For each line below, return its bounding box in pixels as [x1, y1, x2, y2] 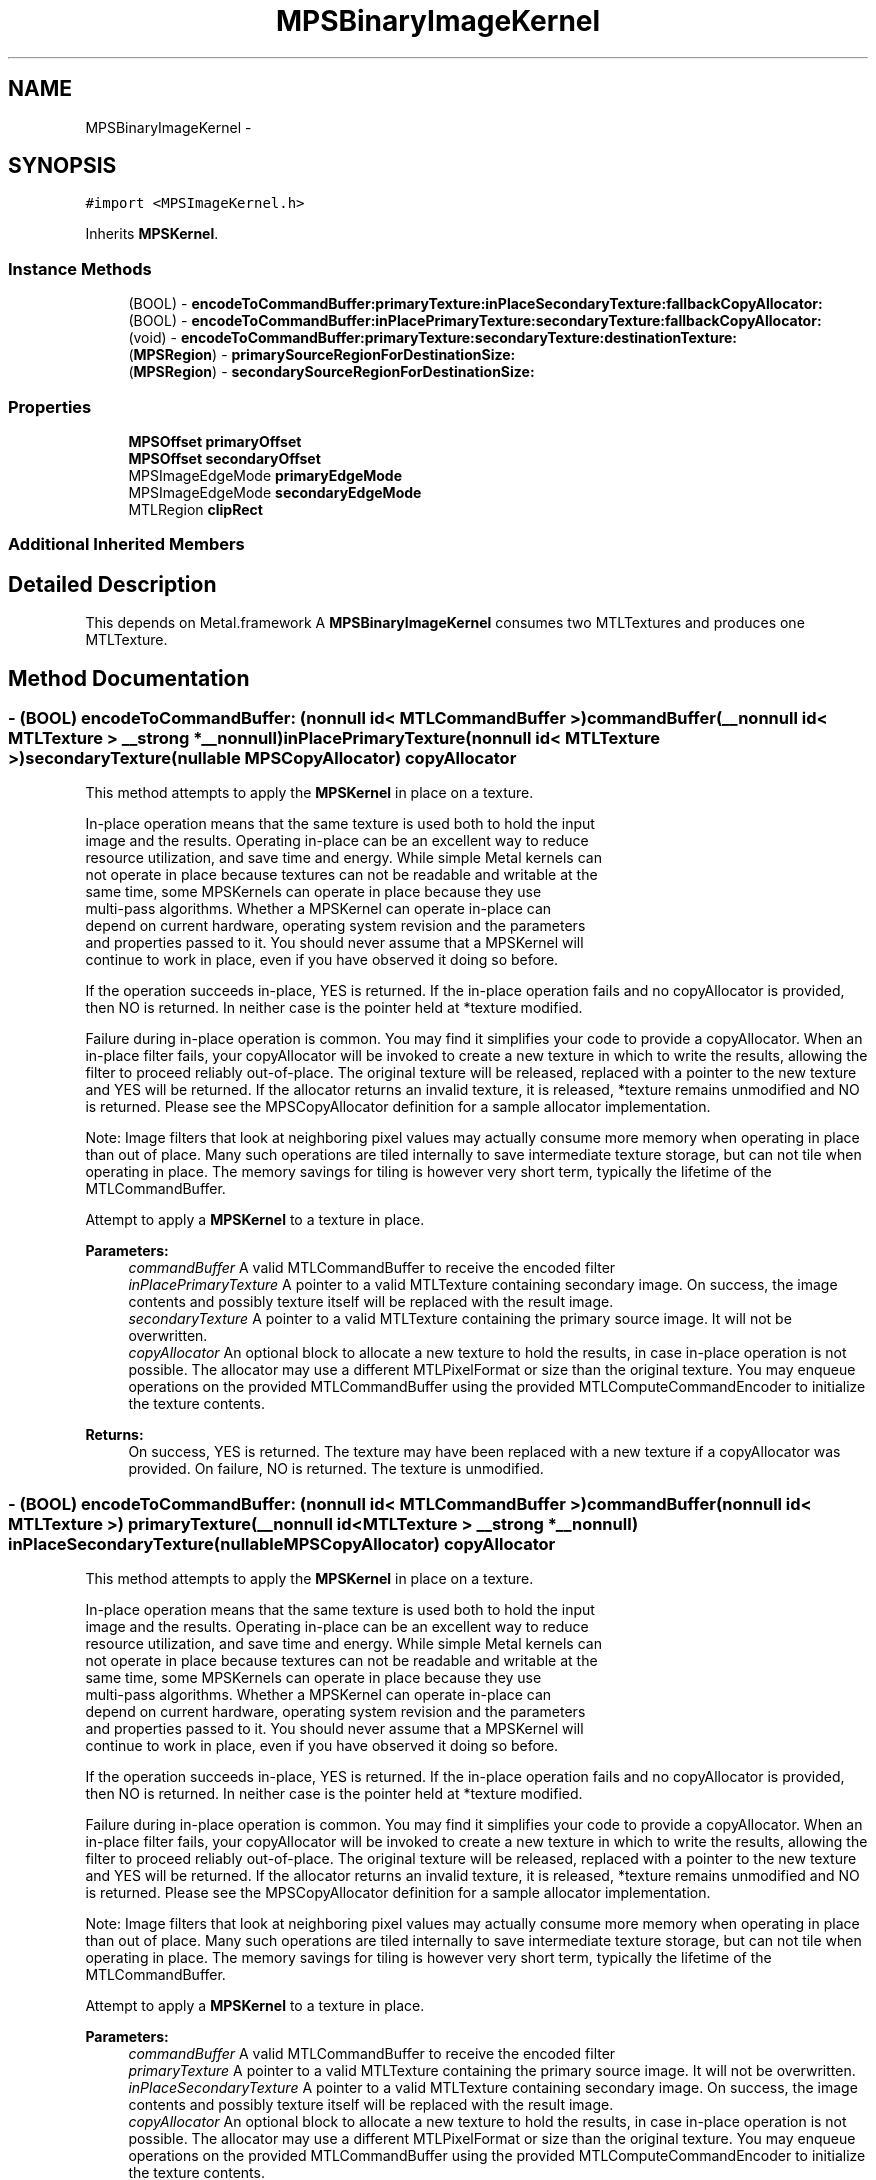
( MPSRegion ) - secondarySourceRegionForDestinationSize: [128, 363, 535, 381]
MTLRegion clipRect [128, 500, 263, 518]
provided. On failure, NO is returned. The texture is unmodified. [128, 1460, 544, 1478]
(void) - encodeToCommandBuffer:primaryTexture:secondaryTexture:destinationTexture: [128, 329, 738, 347]
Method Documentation [8, 665, 250, 691]
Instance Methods [8, 258, 152, 279]
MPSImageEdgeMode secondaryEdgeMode [128, 483, 422, 501]
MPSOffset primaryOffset [128, 432, 302, 450]
